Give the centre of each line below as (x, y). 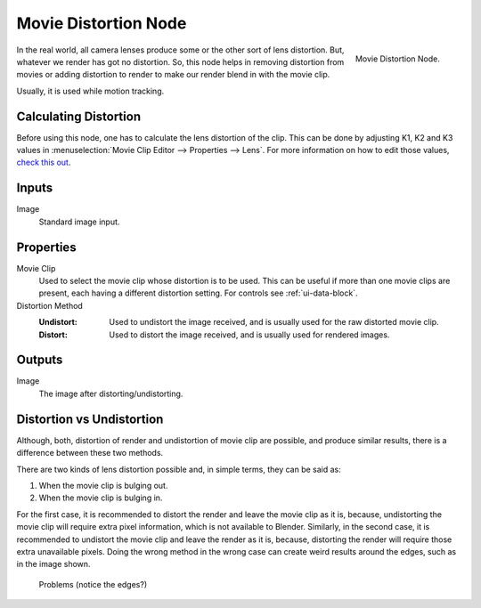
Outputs (40, 360)
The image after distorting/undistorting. (111, 393)
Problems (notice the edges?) (93, 584)
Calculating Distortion (79, 116)
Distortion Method (50, 305)
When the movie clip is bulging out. (103, 485)
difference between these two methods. (90, 453)
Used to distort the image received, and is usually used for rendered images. (249, 335)
